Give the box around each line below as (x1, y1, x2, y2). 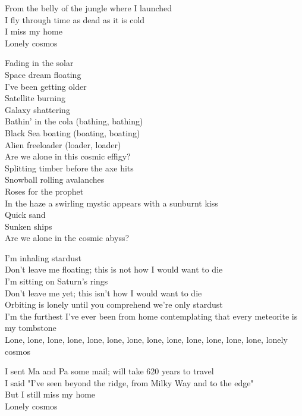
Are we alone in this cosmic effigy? (5, 150, 131, 162)
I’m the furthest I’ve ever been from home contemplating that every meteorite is (5, 309, 298, 322)
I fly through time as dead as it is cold (5, 13, 145, 26)
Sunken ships (5, 220, 52, 232)
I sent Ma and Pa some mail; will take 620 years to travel (5, 365, 214, 377)
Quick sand (5, 208, 46, 221)
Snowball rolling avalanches (5, 173, 105, 186)
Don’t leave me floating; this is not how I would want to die (5, 263, 223, 276)
